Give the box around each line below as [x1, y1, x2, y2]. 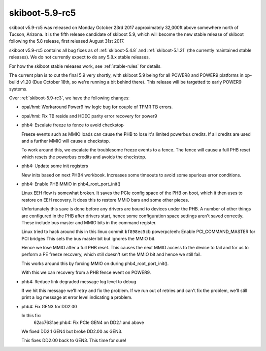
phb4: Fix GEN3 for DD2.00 [21, 303, 77, 309]
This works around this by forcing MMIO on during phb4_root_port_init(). [21, 261, 169, 266]
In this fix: [21, 313, 41, 319]
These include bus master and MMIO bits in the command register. [21, 219, 157, 226]
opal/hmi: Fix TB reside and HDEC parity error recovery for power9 [21, 113, 158, 119]
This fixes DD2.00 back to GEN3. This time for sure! [21, 337, 127, 344]
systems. [9, 86, 28, 92]
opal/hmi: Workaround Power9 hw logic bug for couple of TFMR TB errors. [21, 104, 173, 110]
